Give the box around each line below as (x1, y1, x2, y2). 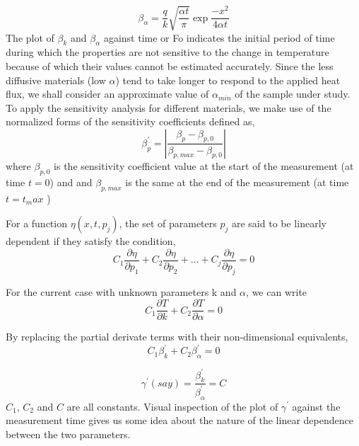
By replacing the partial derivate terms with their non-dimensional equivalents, (6, 329, 348, 344)
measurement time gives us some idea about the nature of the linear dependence (6, 413, 353, 428)
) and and (49, 174, 93, 189)
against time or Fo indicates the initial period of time (103, 30, 335, 45)
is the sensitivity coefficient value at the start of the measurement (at (54, 158, 354, 173)
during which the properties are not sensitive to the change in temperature (6, 45, 329, 59)
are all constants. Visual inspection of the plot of (66, 399, 278, 413)
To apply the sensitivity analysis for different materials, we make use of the (6, 100, 331, 115)
